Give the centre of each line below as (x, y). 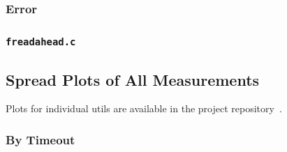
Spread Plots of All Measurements (133, 79)
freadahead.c (41, 41)
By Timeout (41, 139)
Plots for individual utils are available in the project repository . (144, 108)
